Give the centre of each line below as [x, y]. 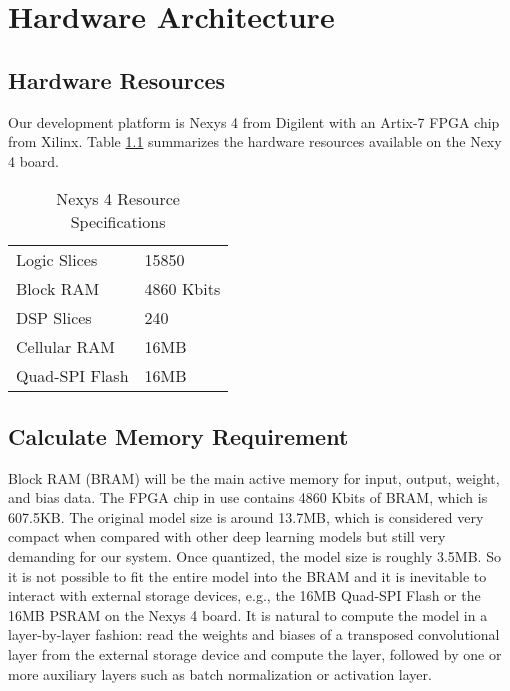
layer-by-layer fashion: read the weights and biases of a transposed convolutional [254, 634]
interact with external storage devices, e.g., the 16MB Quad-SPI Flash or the [244, 595]
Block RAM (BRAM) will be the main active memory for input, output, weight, [254, 477]
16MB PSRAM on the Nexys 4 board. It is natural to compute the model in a [248, 614]
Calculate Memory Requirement [178, 435]
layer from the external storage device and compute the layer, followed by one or [255, 653]
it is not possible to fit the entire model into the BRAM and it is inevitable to [247, 575]
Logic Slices [57, 260]
